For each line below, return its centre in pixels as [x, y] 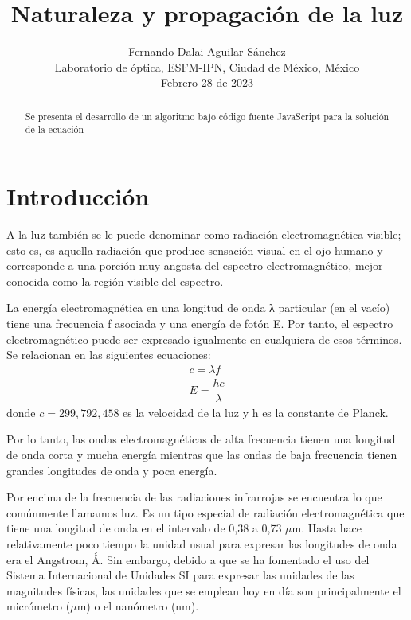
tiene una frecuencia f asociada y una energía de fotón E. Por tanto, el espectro [200, 323]
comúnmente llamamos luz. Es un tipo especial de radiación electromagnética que [205, 512]
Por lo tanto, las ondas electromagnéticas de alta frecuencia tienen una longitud [201, 439]
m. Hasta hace [327, 528]
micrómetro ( [39, 606]
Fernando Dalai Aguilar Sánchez [207, 51]
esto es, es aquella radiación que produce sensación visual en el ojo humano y [195, 250]
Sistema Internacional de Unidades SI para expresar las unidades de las [180, 575]
